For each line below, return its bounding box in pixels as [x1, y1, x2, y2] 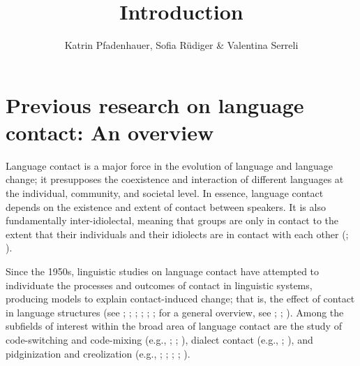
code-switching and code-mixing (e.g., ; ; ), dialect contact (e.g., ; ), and [6, 332, 313, 346]
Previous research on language [6, 90, 304, 119]
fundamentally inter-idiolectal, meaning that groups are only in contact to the [6, 213, 339, 228]
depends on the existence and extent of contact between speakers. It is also [6, 199, 326, 214]
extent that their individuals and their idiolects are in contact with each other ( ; [6, 226, 349, 241]
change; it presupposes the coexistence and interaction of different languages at [6, 172, 344, 186]
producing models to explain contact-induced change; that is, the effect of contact [6, 291, 355, 306]
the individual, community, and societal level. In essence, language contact [6, 186, 324, 200]
